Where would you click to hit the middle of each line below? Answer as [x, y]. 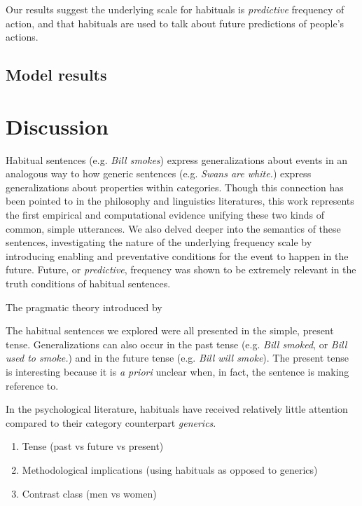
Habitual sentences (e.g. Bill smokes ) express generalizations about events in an [177, 159]
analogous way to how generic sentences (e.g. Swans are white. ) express [159, 173]
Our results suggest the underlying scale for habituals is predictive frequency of [175, 9]
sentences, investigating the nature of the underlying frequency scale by [159, 242]
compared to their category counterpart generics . [111, 422]
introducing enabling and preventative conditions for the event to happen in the [177, 255]
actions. [22, 37]
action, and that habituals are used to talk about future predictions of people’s [175, 23]
